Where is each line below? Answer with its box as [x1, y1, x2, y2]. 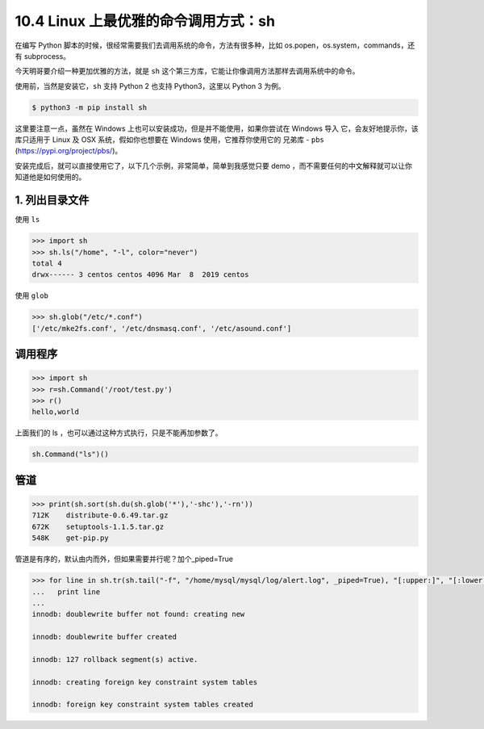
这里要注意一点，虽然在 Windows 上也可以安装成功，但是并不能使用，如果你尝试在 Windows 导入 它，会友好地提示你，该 [15, 124, 419, 133]
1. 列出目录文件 [15, 194, 90, 207]
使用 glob [15, 291, 48, 300]
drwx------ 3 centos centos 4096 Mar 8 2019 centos [31, 270, 249, 279]
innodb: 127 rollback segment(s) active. [31, 655, 198, 664]
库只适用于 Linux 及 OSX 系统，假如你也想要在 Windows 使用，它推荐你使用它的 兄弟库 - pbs [15, 135, 324, 145]
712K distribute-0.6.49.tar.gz [31, 511, 169, 520]
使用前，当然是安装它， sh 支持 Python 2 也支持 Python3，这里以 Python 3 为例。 [15, 81, 286, 90]
